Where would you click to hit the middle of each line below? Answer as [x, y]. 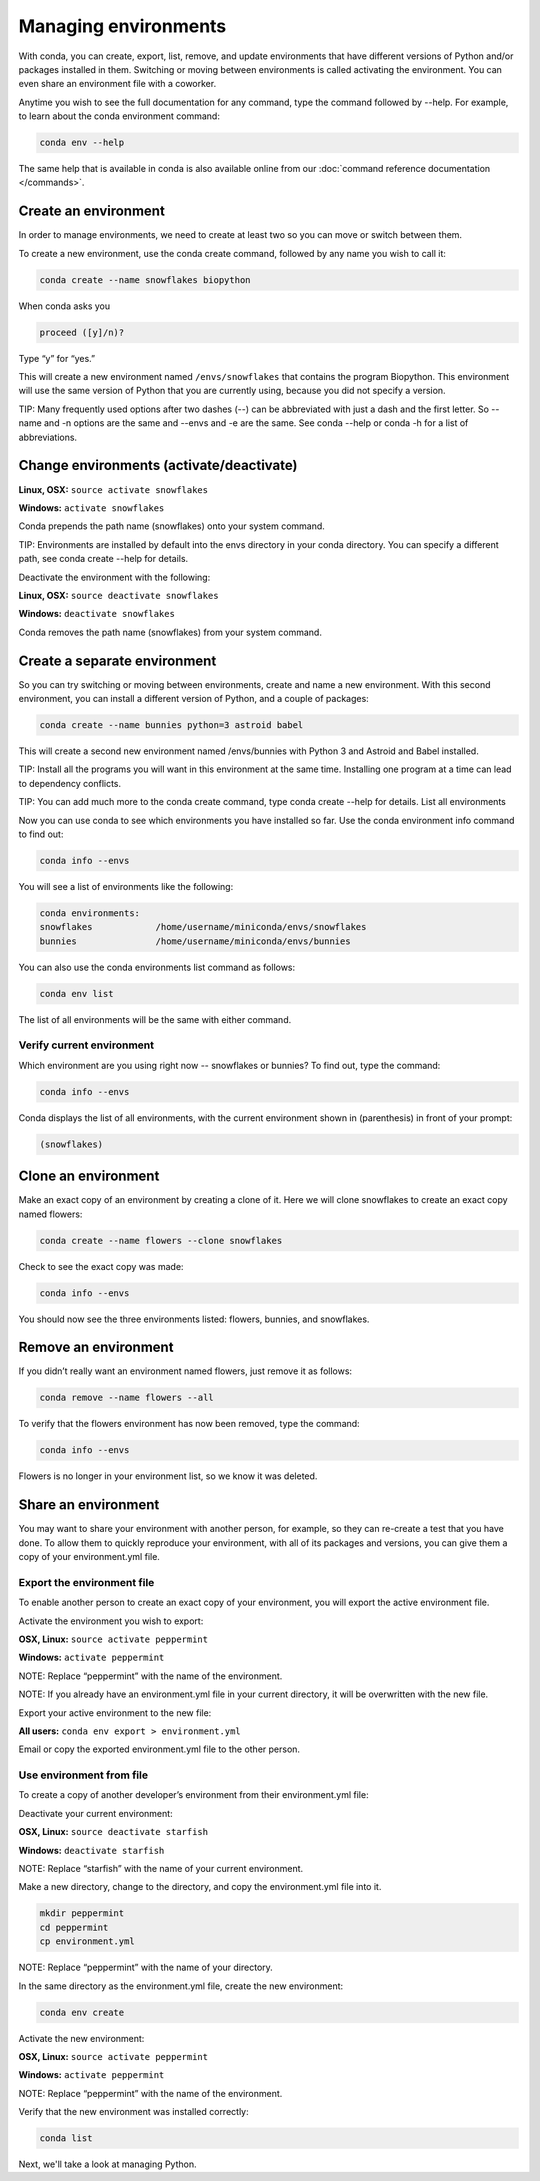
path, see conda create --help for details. [103, 559]
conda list [66, 2138]
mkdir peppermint [82, 1913]
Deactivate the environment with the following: [114, 577]
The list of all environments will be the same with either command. [155, 1019]
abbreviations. [48, 437]
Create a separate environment [117, 660]
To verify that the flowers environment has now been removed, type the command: [189, 1424]
